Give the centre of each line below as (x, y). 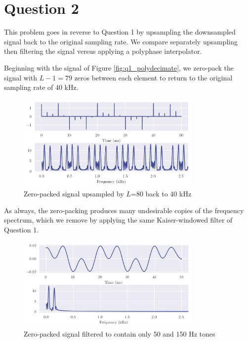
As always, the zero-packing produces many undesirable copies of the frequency (124, 210)
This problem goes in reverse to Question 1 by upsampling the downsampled (120, 32)
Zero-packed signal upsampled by (74, 193)
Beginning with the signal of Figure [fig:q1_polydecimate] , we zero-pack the (119, 67)
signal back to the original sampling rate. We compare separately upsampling (121, 41)
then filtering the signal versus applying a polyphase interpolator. (103, 51)
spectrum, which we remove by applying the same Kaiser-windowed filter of (118, 220)
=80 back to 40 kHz (161, 193)
